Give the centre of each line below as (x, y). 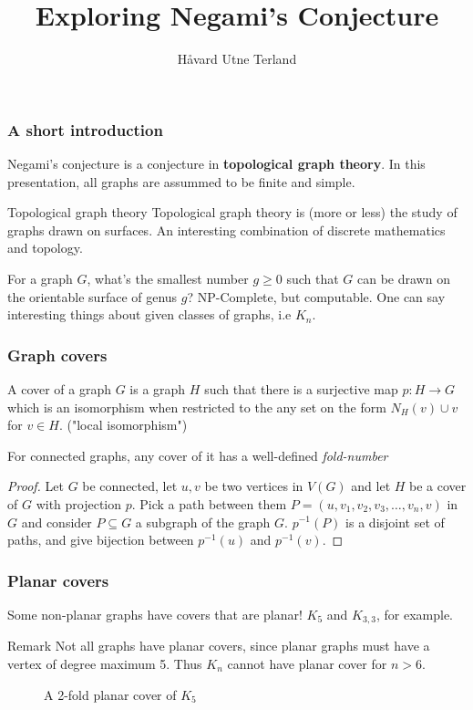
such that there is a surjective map (301, 388)
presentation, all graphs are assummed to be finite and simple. (181, 181)
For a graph (40, 278)
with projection (79, 503)
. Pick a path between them (209, 503)
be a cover (438, 486)
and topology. (45, 248)
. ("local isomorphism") (123, 425)
